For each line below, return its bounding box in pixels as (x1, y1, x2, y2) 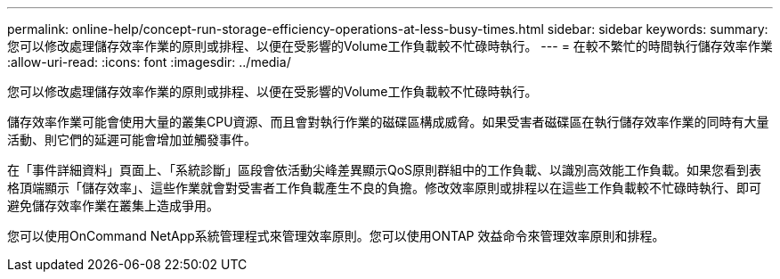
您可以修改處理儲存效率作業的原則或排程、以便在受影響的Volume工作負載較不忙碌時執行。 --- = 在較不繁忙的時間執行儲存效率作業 (7, 38, 773, 53)
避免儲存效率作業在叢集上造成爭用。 (7, 198, 219, 213)
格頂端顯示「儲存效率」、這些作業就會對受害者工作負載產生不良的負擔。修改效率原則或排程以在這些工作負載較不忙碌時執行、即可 (7, 180, 761, 195)
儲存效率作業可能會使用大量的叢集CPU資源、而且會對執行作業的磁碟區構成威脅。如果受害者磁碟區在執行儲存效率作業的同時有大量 (7, 114, 769, 129)
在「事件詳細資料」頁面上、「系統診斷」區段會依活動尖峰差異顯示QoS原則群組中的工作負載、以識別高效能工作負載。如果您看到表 (7, 162, 762, 177)
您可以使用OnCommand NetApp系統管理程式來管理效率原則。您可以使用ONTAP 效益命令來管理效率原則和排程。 (7, 228, 665, 243)
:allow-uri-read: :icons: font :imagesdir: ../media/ (7, 54, 291, 70)
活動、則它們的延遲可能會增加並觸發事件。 (7, 132, 256, 147)
